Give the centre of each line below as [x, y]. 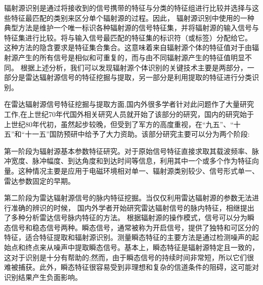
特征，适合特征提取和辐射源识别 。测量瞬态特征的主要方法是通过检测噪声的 [128, 237]
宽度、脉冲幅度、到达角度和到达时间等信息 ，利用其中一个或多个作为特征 [131, 161]
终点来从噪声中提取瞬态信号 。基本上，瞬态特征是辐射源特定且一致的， [142, 247]
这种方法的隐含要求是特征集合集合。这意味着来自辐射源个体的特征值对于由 [128, 47]
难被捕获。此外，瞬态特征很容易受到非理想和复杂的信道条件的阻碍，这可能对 [131, 267]
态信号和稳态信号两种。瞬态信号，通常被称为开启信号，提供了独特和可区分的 [131, 227]
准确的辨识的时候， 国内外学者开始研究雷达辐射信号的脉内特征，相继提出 [133, 207]
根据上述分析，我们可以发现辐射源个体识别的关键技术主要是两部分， [134, 67]
